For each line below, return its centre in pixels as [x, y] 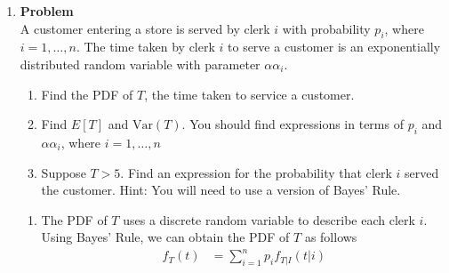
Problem [47, 11]
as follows [331, 237]
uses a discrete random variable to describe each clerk [269, 219]
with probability [326, 28]
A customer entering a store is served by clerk [145, 28]
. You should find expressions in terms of [293, 124]
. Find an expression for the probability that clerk [256, 172]
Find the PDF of [87, 94]
